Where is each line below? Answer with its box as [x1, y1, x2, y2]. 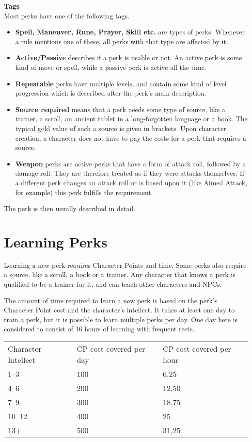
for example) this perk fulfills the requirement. [15, 187, 153, 197]
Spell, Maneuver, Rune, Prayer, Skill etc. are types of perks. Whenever [15, 27, 245, 37]
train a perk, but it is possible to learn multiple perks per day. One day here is [4, 314, 238, 324]
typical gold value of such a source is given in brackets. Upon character [15, 123, 226, 133]
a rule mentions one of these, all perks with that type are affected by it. [15, 36, 228, 46]
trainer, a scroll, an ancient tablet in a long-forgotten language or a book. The [15, 114, 248, 124]
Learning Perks [4, 231, 108, 251]
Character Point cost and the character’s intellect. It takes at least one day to [4, 305, 235, 315]
